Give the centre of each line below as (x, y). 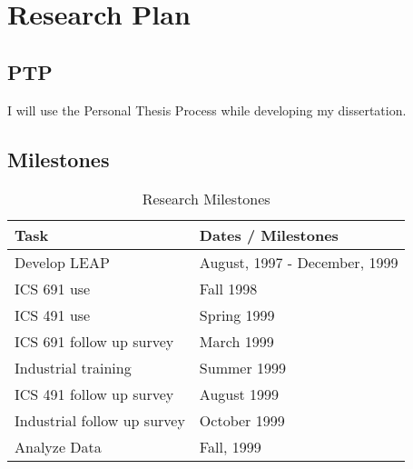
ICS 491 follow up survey (94, 394)
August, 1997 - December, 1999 (299, 263)
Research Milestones (206, 199)
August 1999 (239, 394)
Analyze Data (58, 447)
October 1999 (242, 421)
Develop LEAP (62, 263)
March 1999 (236, 342)
